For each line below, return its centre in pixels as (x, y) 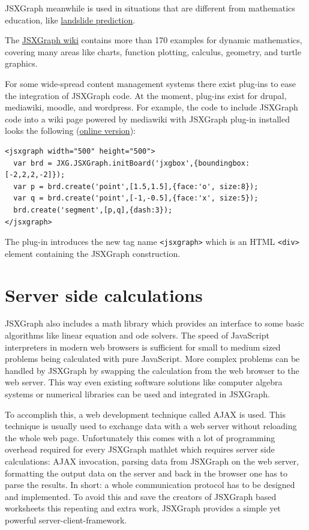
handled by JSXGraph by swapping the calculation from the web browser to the (152, 370)
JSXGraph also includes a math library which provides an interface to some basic (154, 323)
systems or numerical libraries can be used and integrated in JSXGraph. (137, 394)
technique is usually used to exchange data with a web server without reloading (151, 426)
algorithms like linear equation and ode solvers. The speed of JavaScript (137, 335)
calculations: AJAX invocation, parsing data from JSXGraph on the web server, (152, 461)
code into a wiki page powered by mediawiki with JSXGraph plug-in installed (147, 119)
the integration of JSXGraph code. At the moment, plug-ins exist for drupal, (146, 95)
